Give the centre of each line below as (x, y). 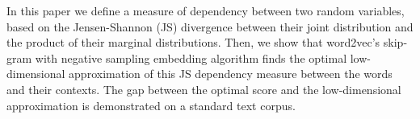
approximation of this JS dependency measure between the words (231, 74)
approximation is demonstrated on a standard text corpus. (151, 105)
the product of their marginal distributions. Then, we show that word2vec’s (193, 42)
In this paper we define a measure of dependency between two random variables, (206, 10)
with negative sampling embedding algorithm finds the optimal (191, 57)
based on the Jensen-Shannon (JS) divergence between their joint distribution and (210, 26)
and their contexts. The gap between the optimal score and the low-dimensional (204, 89)
